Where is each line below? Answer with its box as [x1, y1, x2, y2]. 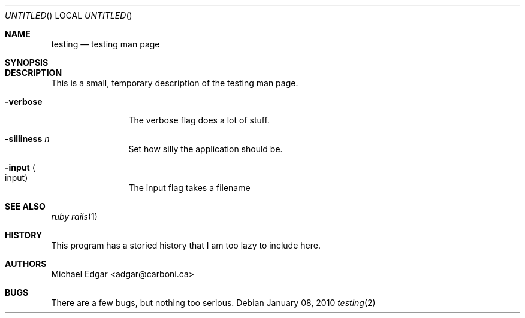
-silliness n [5, 134, 50, 144]
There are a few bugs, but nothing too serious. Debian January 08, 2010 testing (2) [51, 298, 376, 308]
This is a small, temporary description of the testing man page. [51, 78, 298, 88]
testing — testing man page [51, 39, 160, 49]
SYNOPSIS [5, 57, 49, 68]
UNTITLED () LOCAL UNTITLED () [5, 10, 132, 20]
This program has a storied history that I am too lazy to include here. [51, 240, 321, 250]
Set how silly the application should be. [128, 144, 283, 154]
